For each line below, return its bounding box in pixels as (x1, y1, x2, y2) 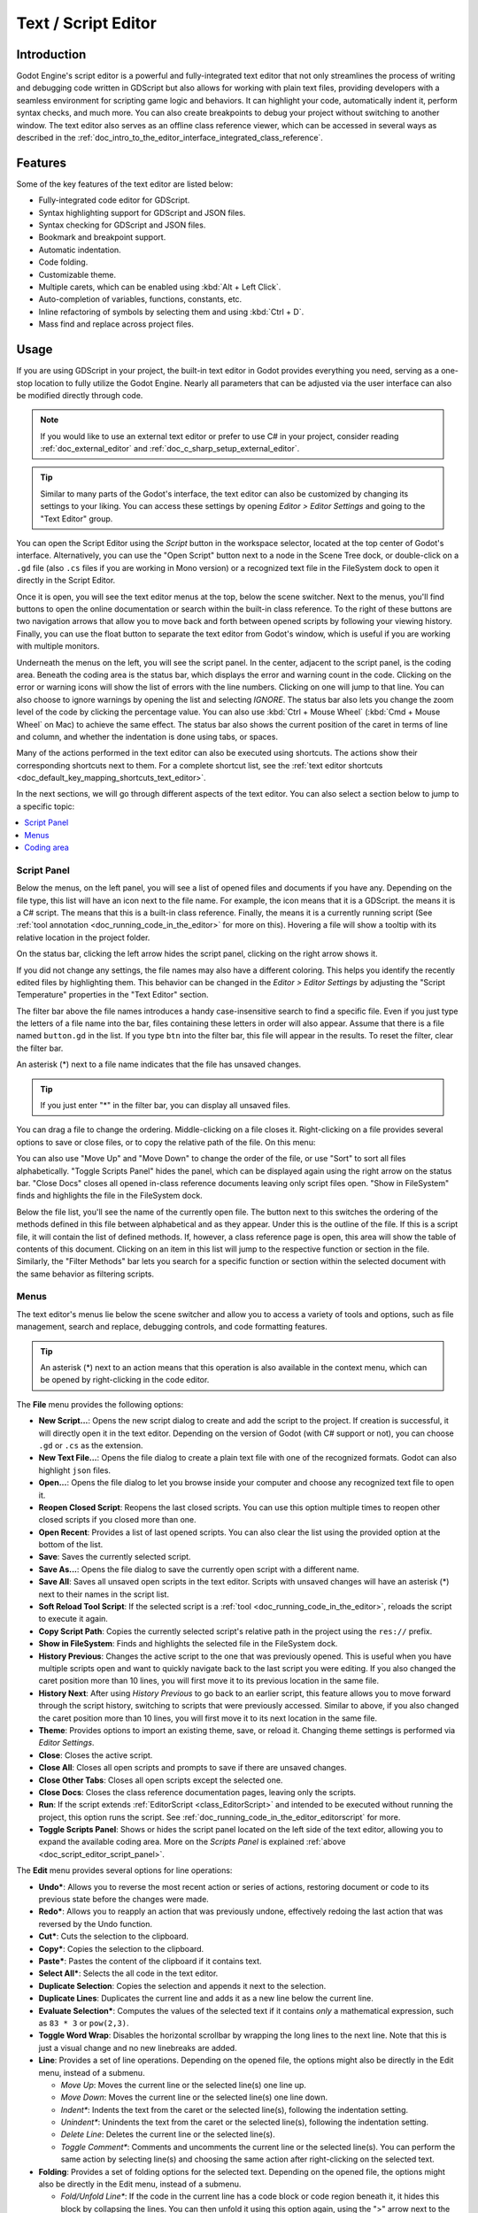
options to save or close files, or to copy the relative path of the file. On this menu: (16, 1137, 316, 1147)
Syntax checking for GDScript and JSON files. (38, 220, 206, 230)
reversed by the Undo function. (38, 1918, 153, 1929)
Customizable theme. (38, 269, 117, 280)
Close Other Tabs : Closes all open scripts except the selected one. (38, 1775, 283, 1785)
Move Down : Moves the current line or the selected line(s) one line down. (60, 2092, 328, 2102)
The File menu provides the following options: (16, 1399, 184, 1409)
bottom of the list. (38, 1539, 104, 1550)
